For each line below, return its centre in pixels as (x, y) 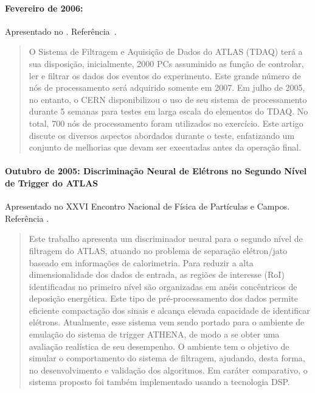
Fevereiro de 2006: (44, 8)
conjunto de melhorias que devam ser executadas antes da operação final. (165, 147)
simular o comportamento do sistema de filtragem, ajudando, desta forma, (167, 358)
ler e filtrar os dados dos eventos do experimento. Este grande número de (165, 75)
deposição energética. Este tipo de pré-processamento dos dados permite (163, 298)
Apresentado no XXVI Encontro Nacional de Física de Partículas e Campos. (147, 206)
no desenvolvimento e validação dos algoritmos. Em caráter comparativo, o (168, 370)
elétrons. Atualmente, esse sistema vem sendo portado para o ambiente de (167, 322)
